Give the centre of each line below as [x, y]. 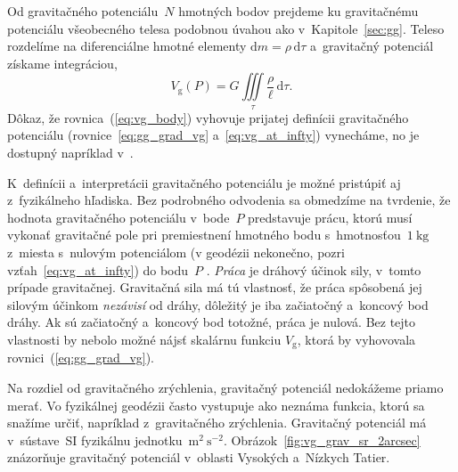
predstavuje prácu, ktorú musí [330, 217]
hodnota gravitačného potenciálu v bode [119, 217]
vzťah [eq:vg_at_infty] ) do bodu [98, 269]
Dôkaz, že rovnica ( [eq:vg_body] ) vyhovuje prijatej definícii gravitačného [208, 117]
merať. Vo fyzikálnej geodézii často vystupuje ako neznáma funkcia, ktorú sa [216, 405]
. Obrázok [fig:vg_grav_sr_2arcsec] [322, 439]
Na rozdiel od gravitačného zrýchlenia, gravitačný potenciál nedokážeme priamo [225, 387]
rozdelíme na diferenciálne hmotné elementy [127, 46]
